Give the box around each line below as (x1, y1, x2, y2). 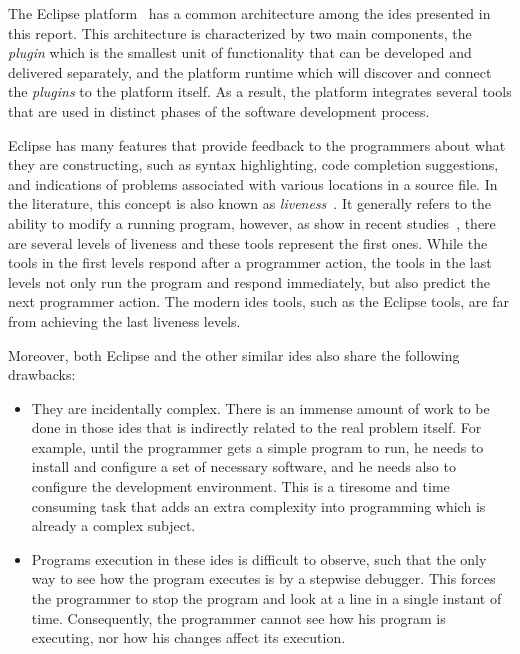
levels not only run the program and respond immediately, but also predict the (8, 271, 490, 292)
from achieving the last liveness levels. (8, 310, 241, 331)
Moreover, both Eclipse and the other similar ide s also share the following (8, 344, 460, 365)
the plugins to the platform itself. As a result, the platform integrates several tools (8, 81, 512, 102)
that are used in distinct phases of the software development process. (8, 100, 430, 121)
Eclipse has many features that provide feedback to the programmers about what (8, 134, 506, 155)
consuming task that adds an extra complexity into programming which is (31, 495, 486, 516)
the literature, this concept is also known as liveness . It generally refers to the (8, 193, 492, 214)
